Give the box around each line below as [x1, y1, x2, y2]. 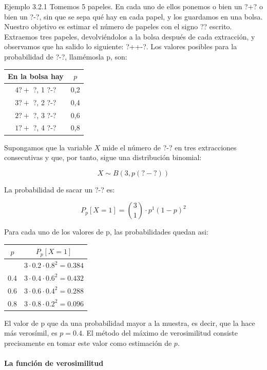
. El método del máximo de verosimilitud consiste [82, 327, 238, 338]
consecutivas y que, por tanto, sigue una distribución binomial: [4, 152, 202, 163]
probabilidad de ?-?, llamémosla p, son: [4, 51, 127, 62]
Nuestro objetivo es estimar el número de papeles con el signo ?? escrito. [4, 21, 232, 32]
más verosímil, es [4, 327, 58, 338]
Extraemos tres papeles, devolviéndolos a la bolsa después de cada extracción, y [4, 31, 255, 42]
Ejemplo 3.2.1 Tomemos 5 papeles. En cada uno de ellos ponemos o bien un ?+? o [4, 1, 263, 11]
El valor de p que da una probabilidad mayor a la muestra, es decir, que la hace [4, 317, 255, 328]
